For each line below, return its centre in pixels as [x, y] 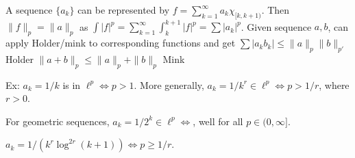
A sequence [29, 10]
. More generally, [169, 84]
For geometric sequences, [58, 121]
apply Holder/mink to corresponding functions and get [121, 43]
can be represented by [124, 10]
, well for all [218, 121]
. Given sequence [276, 26]
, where [334, 84]
